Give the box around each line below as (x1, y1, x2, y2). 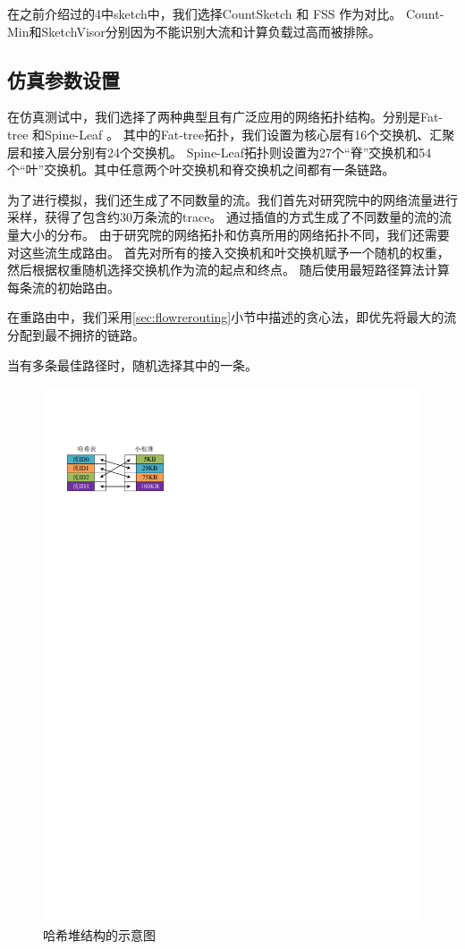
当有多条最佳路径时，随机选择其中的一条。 (7, 355, 258, 374)
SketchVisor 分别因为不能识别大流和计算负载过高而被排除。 (41, 21, 381, 40)
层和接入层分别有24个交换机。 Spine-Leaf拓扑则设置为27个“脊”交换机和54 (7, 142, 432, 161)
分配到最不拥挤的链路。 (7, 325, 145, 343)
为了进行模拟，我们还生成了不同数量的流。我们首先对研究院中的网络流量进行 (7, 190, 458, 208)
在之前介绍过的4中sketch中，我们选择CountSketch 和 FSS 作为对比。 (7, 4, 402, 22)
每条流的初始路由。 (7, 277, 120, 296)
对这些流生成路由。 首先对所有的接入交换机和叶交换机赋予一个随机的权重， (7, 242, 450, 261)
